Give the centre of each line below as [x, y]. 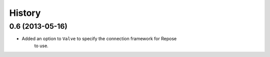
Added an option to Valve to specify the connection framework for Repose [99, 39]
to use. [41, 46]
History [25, 13]
